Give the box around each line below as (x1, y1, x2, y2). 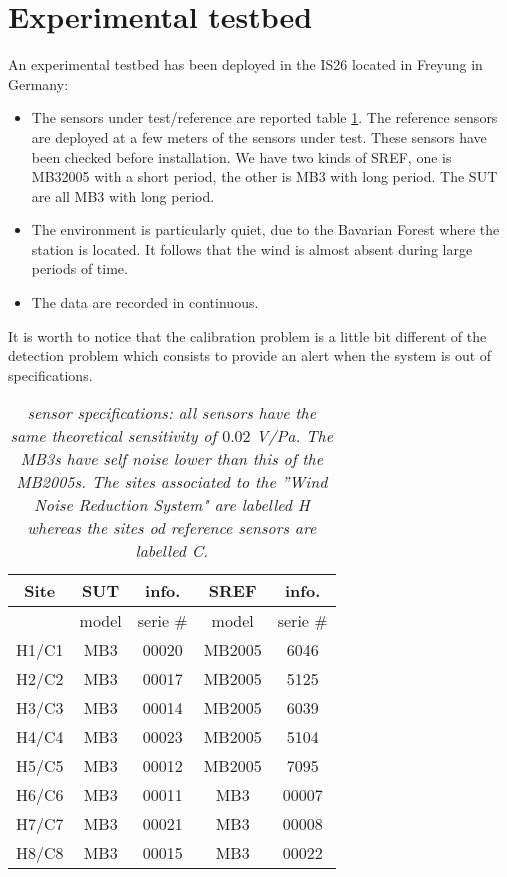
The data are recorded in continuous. (31, 292, 259, 313)
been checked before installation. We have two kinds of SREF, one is (31, 146, 452, 167)
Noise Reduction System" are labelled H (33, 493, 310, 517)
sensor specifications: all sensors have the (27, 401, 317, 425)
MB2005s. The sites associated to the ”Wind (16, 470, 328, 494)
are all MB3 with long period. (31, 185, 215, 206)
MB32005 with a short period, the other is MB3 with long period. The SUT (31, 166, 498, 187)
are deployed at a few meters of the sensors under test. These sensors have (31, 126, 487, 147)
